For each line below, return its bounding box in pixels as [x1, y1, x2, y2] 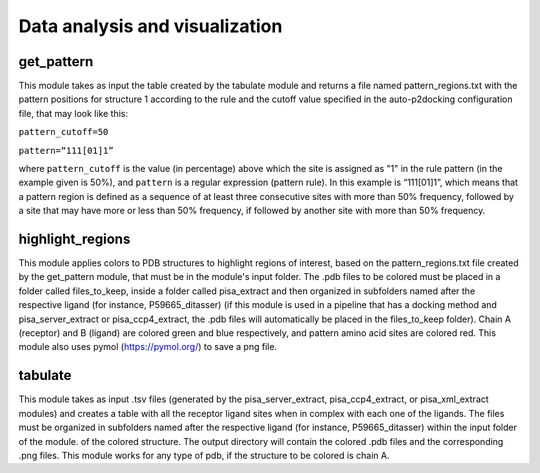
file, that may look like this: [18, 107, 129, 119]
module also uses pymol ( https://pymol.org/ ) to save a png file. [18, 341, 278, 353]
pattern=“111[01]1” [18, 145, 114, 156]
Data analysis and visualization [18, 15, 283, 37]
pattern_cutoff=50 [18, 126, 109, 138]
